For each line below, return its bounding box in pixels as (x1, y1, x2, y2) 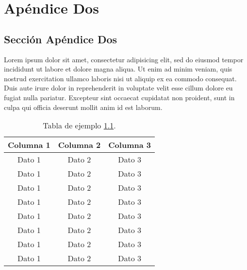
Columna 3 (108, 139, 151, 151)
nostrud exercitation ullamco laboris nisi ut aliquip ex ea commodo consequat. (4, 73, 237, 83)
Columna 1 (8, 139, 50, 151)
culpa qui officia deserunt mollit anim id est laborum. (4, 102, 163, 112)
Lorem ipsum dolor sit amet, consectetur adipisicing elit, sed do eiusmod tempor (4, 54, 244, 64)
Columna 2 (58, 139, 101, 151)
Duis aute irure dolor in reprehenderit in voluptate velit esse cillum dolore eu (4, 83, 233, 93)
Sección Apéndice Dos (4, 31, 117, 46)
